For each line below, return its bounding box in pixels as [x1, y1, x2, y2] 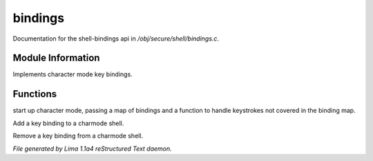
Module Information [12, 52, 100, 64]
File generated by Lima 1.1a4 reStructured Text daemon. [12, 144, 172, 153]
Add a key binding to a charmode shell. [12, 119, 124, 127]
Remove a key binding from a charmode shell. [12, 131, 144, 140]
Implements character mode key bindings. [12, 70, 133, 78]
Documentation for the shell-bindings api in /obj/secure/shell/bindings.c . [12, 34, 220, 43]
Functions [12, 88, 57, 100]
